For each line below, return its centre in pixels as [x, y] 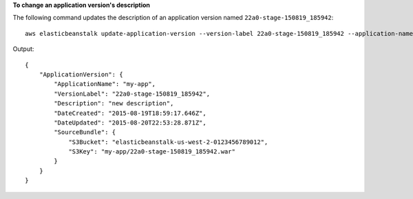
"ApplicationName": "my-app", [105, 84]
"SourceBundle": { [85, 132]
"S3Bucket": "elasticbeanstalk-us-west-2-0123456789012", [168, 142]
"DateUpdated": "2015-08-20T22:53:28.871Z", [130, 123]
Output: [23, 49]
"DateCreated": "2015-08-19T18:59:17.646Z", [130, 113]
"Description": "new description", [114, 104]
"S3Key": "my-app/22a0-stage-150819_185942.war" [152, 152]
